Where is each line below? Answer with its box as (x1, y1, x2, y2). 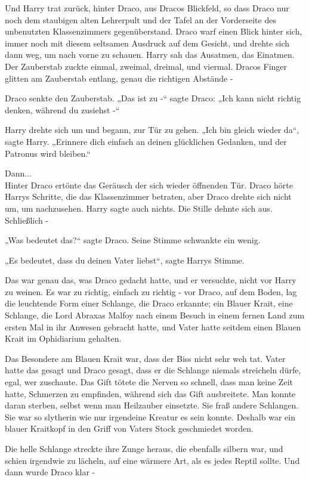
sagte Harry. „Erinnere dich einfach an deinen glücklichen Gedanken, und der (5, 135, 287, 147)
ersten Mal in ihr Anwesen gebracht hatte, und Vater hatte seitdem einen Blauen (5, 320, 301, 333)
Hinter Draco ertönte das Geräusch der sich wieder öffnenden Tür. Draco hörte (5, 178, 293, 191)
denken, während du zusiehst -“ (5, 103, 120, 116)
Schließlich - (5, 213, 49, 226)
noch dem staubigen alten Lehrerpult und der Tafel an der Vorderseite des (5, 13, 276, 26)
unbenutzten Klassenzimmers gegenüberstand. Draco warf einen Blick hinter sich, (5, 25, 302, 38)
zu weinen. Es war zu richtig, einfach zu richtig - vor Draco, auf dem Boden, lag (5, 285, 297, 298)
